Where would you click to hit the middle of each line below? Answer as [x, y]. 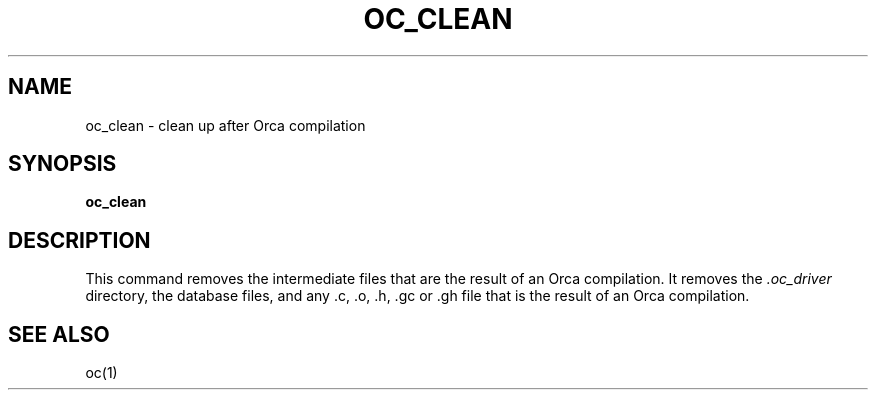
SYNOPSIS [62, 164]
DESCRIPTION [79, 240]
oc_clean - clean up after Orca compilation [225, 125]
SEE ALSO [59, 334]
